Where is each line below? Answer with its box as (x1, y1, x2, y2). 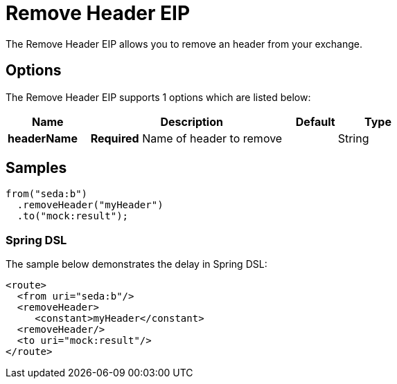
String (337, 131, 369, 145)
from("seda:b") (6, 188, 88, 200)
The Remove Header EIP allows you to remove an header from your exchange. (6, 37, 362, 50)
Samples (6, 159, 67, 177)
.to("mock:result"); (17, 210, 129, 222)
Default (295, 114, 335, 129)
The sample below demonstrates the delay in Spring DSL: (6, 258, 267, 271)
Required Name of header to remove (90, 131, 283, 145)
